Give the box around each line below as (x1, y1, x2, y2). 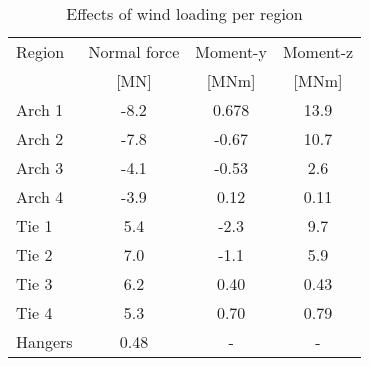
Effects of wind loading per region (66, 2, 303, 25)
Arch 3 (16, 156, 64, 179)
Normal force (88, 40, 180, 63)
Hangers (16, 330, 73, 353)
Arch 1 (16, 98, 64, 121)
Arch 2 (16, 127, 64, 150)
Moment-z (282, 40, 354, 63)
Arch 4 (16, 185, 64, 208)
